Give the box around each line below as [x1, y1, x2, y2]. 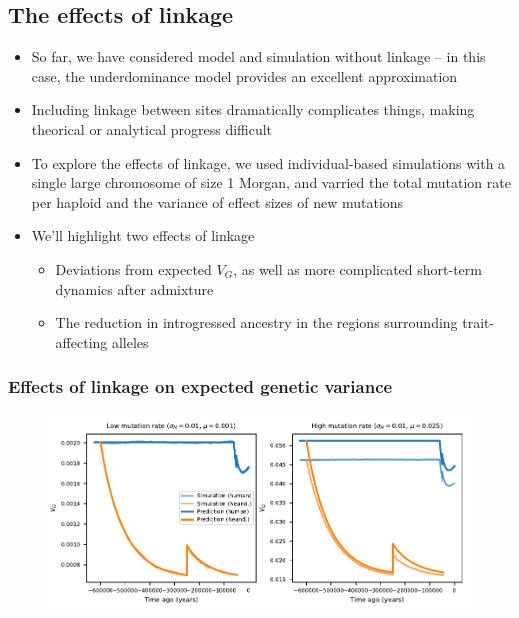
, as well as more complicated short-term [233, 258, 482, 279]
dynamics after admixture [55, 278, 214, 299]
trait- [462, 312, 495, 333]
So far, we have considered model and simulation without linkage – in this [31, 46, 486, 67]
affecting [55, 331, 108, 352]
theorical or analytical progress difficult [31, 118, 273, 139]
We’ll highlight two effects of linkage [31, 225, 255, 246]
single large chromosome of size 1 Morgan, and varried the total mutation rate [31, 172, 511, 193]
